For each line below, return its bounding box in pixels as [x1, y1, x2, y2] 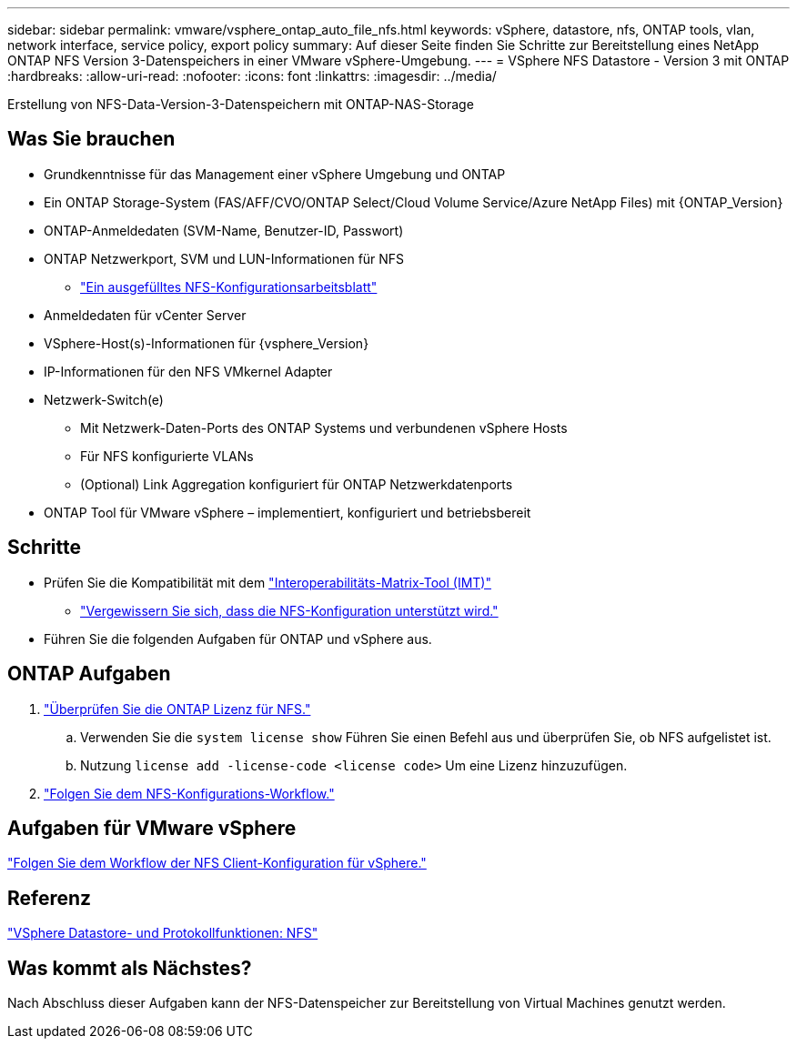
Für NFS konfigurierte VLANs [80, 448, 254, 464]
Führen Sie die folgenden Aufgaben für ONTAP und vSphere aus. [44, 630, 432, 647]
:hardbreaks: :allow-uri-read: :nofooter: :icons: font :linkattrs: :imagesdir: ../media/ [7, 68, 497, 84]
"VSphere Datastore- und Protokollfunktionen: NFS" [7, 925, 318, 941]
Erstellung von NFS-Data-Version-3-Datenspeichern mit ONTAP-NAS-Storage [7, 96, 474, 112]
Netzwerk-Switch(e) [44, 391, 164, 407]
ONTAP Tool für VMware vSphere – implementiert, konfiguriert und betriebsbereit [44, 504, 531, 520]
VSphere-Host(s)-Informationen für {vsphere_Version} [44, 335, 369, 351]
